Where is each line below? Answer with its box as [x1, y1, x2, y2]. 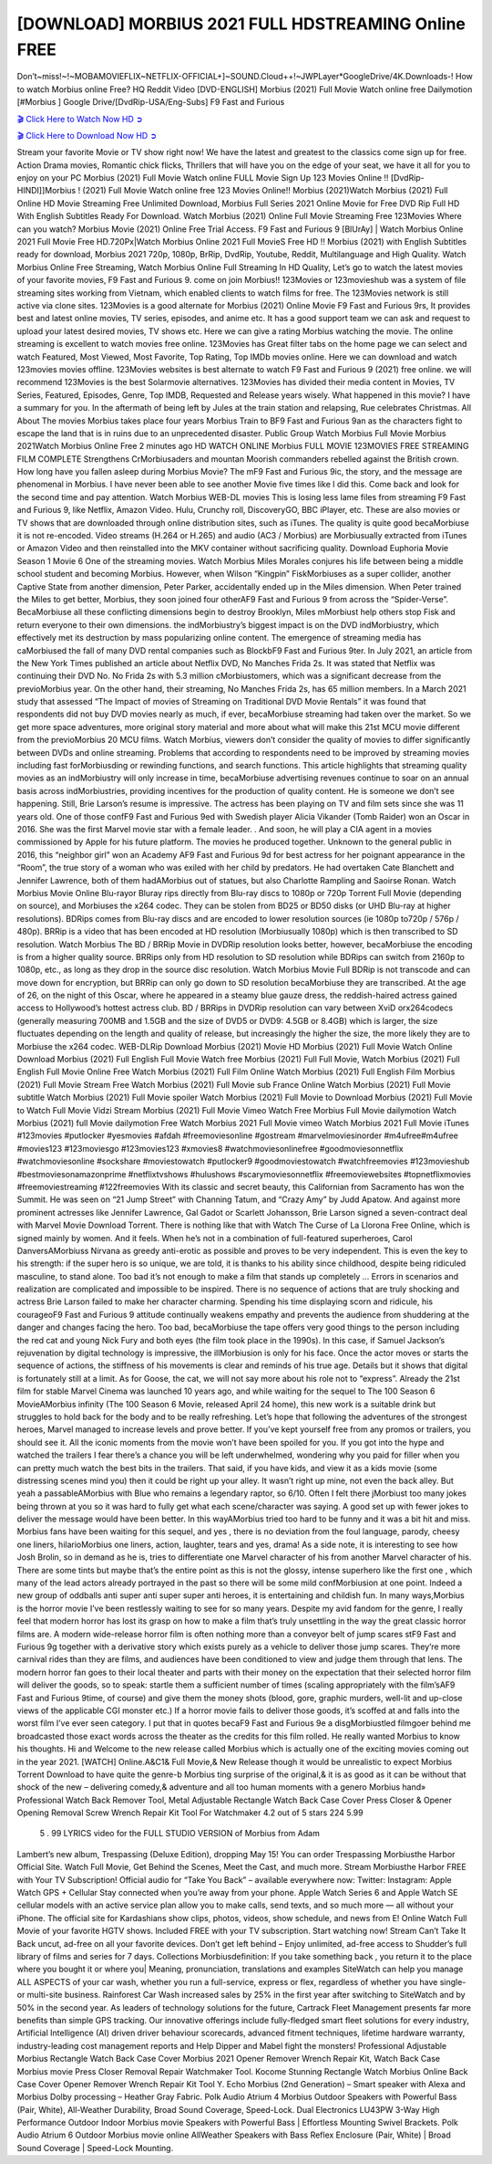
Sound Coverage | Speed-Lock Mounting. [16, 2142, 174, 2153]
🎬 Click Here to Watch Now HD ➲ [16, 113, 143, 124]
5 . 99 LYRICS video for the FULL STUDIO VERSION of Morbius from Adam [39, 1828, 321, 1839]
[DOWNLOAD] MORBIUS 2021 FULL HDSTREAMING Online [16, 14, 466, 34]
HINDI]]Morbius [16, 185, 77, 196]
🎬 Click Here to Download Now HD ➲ [16, 130, 158, 141]
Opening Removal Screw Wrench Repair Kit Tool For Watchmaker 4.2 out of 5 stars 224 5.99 [16, 1807, 364, 1818]
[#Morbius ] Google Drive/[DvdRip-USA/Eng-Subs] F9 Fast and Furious [16, 97, 285, 108]
